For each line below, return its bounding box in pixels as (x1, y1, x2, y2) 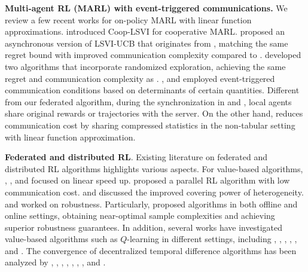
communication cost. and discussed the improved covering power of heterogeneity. (5, 185, 304, 198)
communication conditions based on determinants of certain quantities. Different (5, 84, 300, 96)
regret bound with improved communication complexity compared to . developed (5, 48, 301, 61)
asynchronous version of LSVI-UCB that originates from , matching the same (5, 36, 288, 49)
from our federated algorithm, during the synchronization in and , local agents (5, 95, 292, 108)
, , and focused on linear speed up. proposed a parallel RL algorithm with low (5, 174, 290, 187)
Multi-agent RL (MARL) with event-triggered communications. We (5, 2, 288, 14)
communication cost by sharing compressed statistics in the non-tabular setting (5, 118, 295, 131)
